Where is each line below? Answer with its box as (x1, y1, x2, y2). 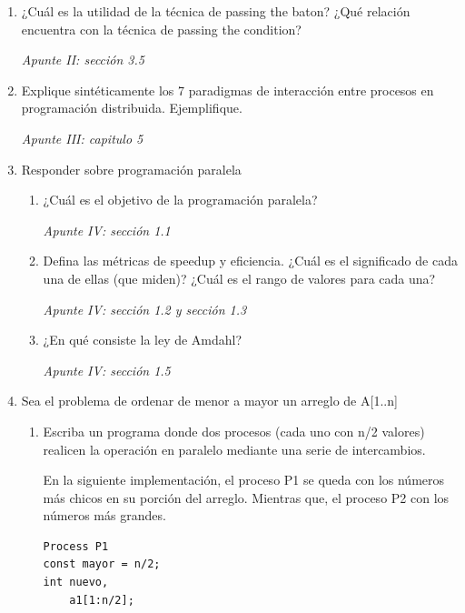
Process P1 (43, 539, 109, 553)
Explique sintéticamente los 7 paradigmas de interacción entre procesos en (21, 80, 434, 99)
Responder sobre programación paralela (21, 159, 242, 178)
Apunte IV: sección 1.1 (43, 220, 171, 239)
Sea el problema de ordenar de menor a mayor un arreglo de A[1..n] (21, 391, 398, 410)
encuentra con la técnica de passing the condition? (21, 19, 302, 38)
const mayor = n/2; (43, 558, 161, 571)
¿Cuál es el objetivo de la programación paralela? (43, 190, 318, 209)
